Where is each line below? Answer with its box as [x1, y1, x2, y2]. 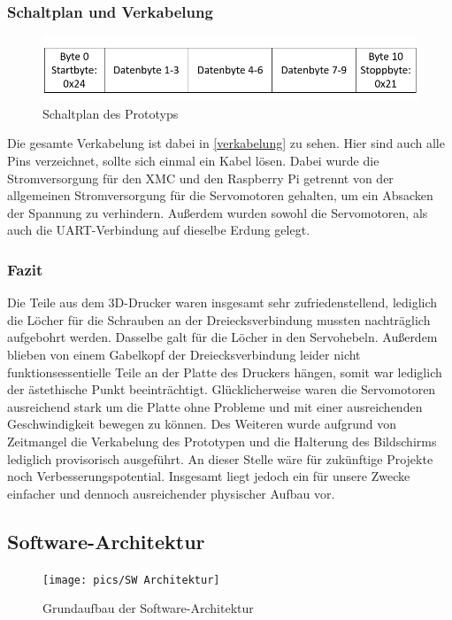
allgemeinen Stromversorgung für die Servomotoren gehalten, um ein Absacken [7, 186, 433, 205]
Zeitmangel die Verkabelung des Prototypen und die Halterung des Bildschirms [7, 432, 437, 450]
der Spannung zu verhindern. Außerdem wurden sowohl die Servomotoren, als [7, 203, 428, 221]
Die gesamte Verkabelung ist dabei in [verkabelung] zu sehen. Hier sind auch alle [7, 134, 445, 152]
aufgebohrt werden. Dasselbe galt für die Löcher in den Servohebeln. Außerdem [7, 328, 438, 346]
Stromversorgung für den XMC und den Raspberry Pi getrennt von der [7, 168, 394, 187]
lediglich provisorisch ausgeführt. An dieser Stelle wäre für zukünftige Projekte [7, 449, 433, 468]
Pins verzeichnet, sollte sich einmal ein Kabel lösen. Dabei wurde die [7, 151, 379, 170]
